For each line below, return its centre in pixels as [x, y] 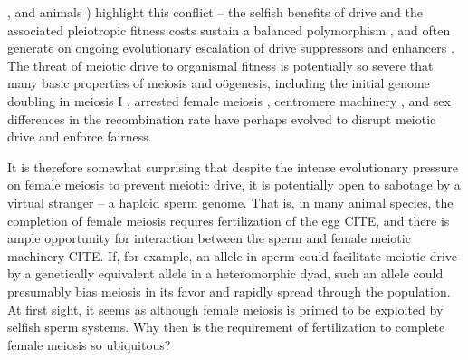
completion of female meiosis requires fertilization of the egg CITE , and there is [229, 220]
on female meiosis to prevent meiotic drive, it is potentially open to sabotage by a [234, 185]
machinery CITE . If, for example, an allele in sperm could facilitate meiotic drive [233, 255]
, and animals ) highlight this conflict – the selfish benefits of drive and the [215, 12]
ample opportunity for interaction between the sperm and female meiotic [209, 238]
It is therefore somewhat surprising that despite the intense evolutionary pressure [233, 166]
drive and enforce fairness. [80, 136]
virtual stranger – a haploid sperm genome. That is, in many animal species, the [230, 202]
